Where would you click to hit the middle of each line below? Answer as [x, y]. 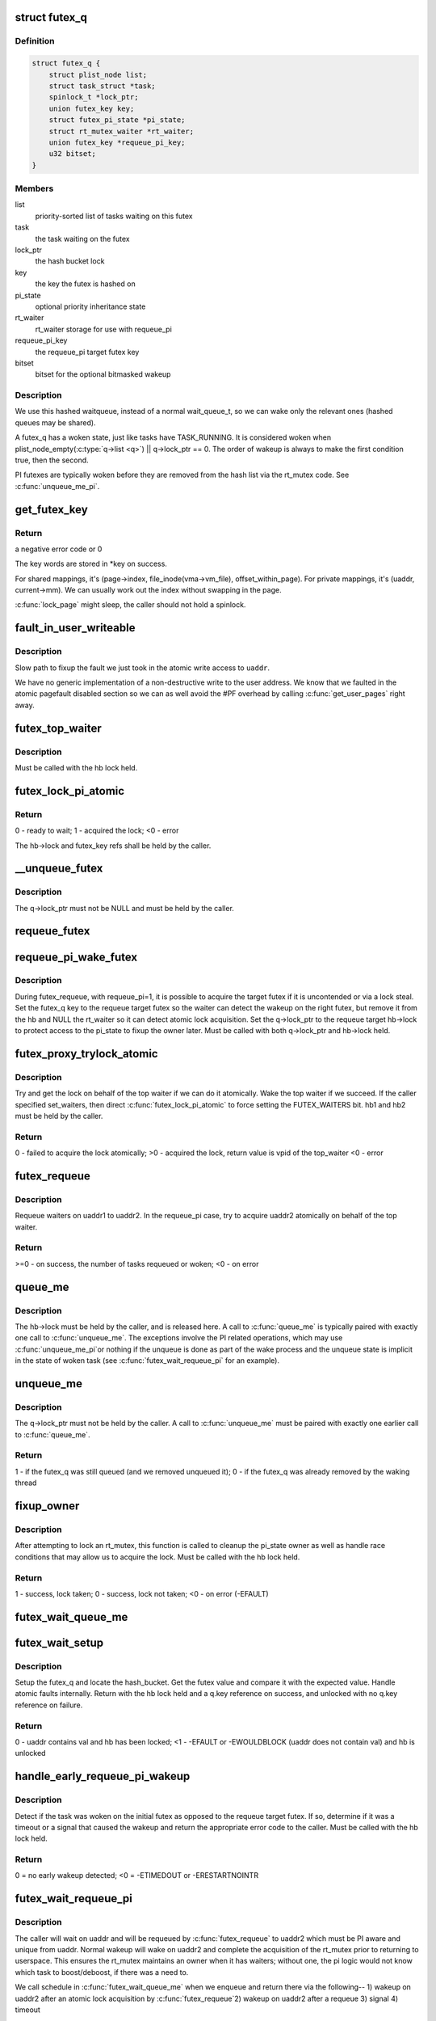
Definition [35, 41]
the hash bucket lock [70, 261]
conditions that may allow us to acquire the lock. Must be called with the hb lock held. [157, 1557]
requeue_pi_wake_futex [76, 957]
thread [26, 1483]
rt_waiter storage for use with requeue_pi [104, 329]
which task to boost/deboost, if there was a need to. [102, 1972]
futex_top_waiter [59, 728]
